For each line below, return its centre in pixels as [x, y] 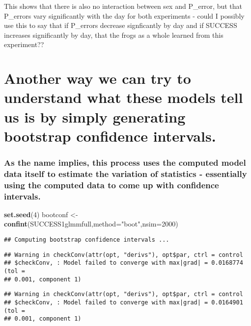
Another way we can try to [98, 78]
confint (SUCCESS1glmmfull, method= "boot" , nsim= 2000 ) [91, 224]
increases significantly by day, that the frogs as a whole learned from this [114, 35]
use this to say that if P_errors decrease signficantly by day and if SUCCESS [121, 25]
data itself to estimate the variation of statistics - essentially [125, 173]
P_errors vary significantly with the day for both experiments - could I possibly [124, 15]
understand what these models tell [124, 97]
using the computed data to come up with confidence [112, 185]
